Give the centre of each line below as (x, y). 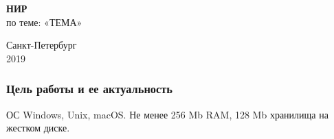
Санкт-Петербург (42, 45)
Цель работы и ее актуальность (89, 89)
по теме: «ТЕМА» (44, 22)
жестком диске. (38, 128)
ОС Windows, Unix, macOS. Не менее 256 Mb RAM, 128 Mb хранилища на (167, 114)
